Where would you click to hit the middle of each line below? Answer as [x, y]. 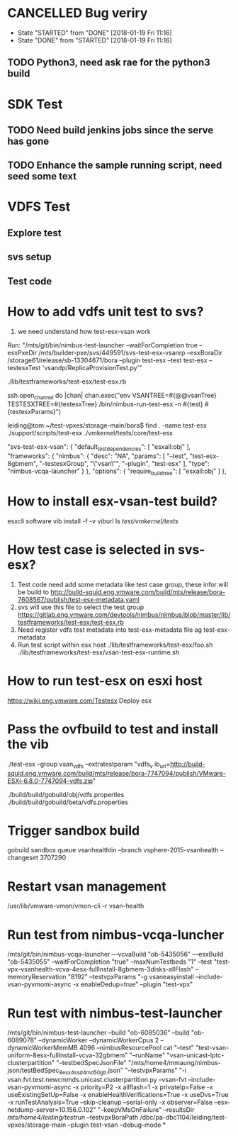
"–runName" [147, 1055]
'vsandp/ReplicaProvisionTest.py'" [92, 367]
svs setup [29, 257]
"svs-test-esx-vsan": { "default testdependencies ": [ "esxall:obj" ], [99, 448]
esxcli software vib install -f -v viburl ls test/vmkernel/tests [93, 521]
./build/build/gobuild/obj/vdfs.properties [66, 794]
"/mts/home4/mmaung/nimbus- [174, 1063]
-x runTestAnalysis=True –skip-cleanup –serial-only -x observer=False [110, 1102]
